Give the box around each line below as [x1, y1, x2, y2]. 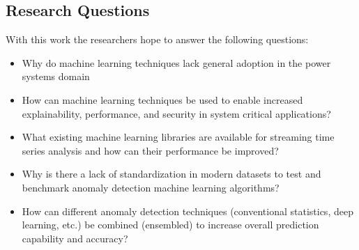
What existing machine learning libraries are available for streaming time [22, 130, 335, 144]
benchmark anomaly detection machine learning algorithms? [22, 180, 280, 194]
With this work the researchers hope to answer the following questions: [6, 32, 309, 47]
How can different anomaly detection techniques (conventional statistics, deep [22, 203, 353, 218]
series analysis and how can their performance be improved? [22, 143, 279, 157]
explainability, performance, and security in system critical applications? [22, 106, 331, 120]
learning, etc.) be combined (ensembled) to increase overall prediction [22, 217, 319, 232]
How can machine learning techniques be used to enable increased [22, 92, 303, 107]
